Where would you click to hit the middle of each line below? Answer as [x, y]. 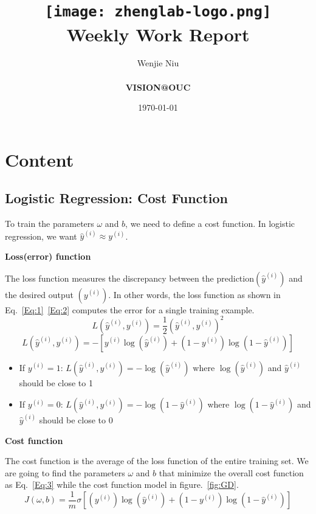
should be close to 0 [76, 419]
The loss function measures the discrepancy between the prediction [129, 278]
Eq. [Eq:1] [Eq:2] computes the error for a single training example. [130, 309]
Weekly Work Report [158, 34]
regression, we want [41, 236]
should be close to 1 [56, 382]
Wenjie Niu [158, 63]
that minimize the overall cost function [231, 472]
